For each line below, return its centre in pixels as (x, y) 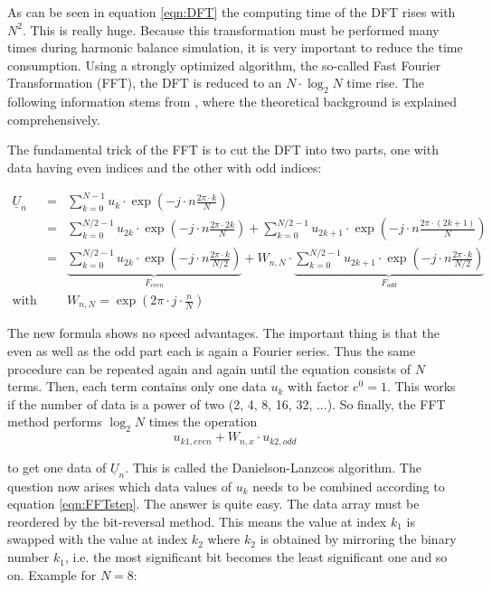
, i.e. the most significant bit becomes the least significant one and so (256, 557)
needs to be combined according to (349, 486)
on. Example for (52, 574)
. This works (421, 386)
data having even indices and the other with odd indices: (165, 167)
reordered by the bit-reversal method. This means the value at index (197, 521)
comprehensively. (54, 119)
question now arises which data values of (120, 486)
